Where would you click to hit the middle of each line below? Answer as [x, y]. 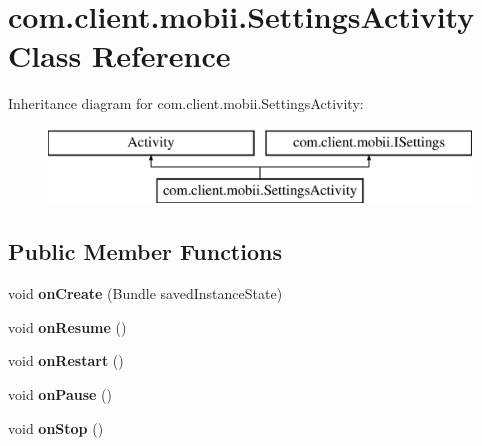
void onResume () [67, 326]
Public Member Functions [145, 251]
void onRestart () [66, 360]
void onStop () [56, 427]
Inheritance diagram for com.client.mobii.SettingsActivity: [186, 103]
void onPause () [60, 394]
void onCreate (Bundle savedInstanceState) [145, 293]
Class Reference [119, 55]
